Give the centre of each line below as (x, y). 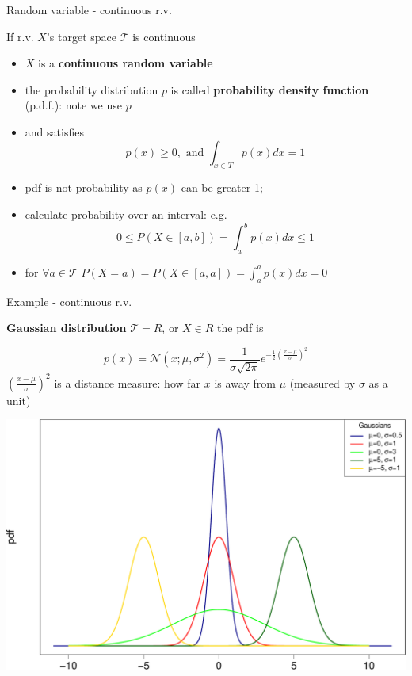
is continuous (164, 36)
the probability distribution (92, 89)
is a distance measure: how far (128, 382)
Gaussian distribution (67, 328)
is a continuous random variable (126, 63)
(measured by (322, 382)
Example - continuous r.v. (69, 301)
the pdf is (240, 328)
